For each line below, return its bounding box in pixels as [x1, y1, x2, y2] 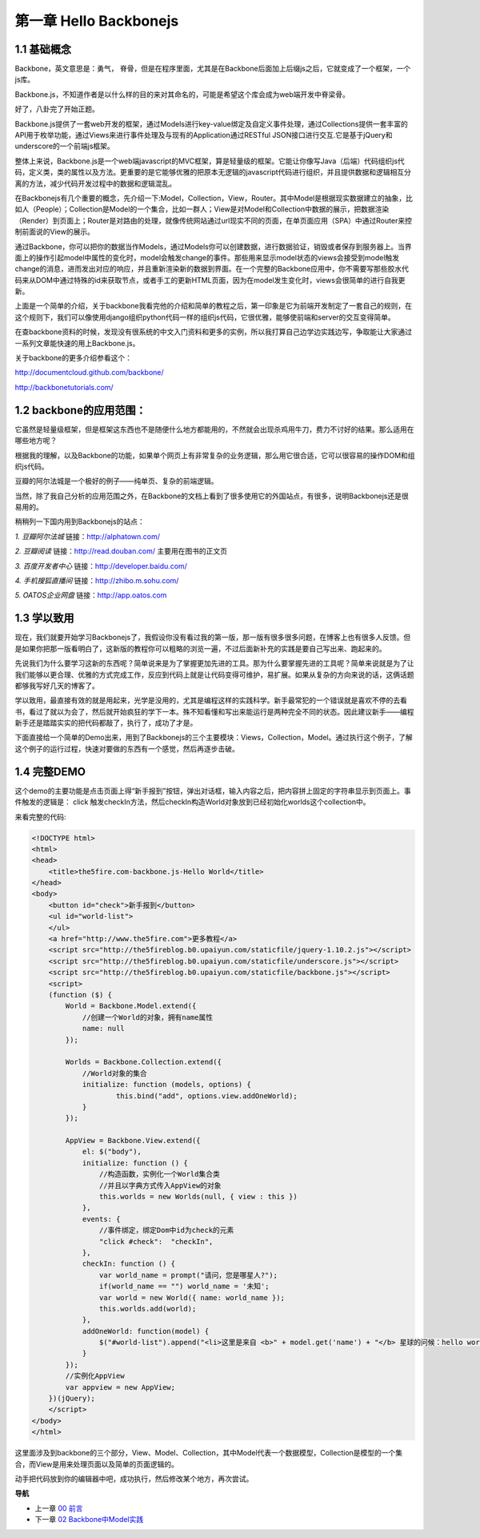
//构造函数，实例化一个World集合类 [98, 1170, 220, 1179]
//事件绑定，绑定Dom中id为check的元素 [98, 1226, 234, 1235]
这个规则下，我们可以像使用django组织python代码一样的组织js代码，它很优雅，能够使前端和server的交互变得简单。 [14, 312, 395, 322]
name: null [82, 1024, 126, 1033]
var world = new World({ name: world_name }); [98, 1293, 286, 1302]
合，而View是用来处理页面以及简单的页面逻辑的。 [14, 1459, 179, 1469]
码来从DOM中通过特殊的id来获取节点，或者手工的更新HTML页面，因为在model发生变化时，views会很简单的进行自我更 [14, 275, 406, 284]
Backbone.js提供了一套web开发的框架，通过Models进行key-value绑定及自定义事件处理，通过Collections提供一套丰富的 [14, 119, 408, 128]
